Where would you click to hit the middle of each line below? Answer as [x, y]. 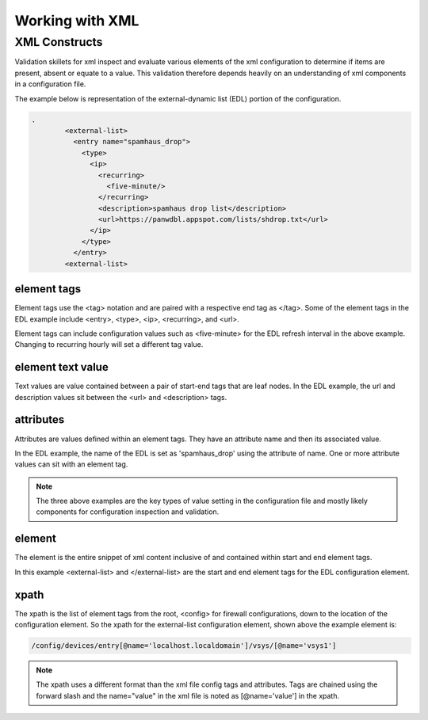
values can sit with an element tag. [71, 464]
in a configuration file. [50, 84]
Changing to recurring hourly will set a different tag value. [109, 345]
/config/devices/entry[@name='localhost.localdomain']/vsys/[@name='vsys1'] [184, 646]
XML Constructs [59, 42]
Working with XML [77, 21]
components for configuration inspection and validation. [128, 512]
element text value [61, 367]
